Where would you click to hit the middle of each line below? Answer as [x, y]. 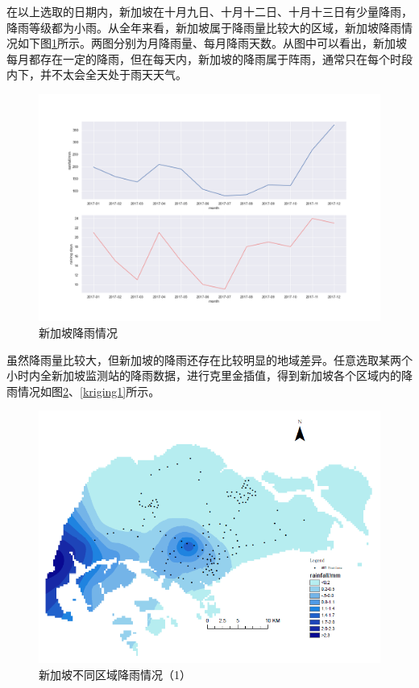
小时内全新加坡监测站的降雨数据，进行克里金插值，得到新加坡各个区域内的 [204, 375]
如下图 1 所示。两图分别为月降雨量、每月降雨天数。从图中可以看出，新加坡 [212, 43]
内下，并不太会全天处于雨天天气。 [97, 74]
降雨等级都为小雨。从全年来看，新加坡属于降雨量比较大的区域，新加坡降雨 [204, 27]
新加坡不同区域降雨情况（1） [115, 674]
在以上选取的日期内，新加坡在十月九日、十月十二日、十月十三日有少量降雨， [209, 11]
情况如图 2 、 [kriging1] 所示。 [89, 391]
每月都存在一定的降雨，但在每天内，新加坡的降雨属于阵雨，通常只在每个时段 [209, 58]
